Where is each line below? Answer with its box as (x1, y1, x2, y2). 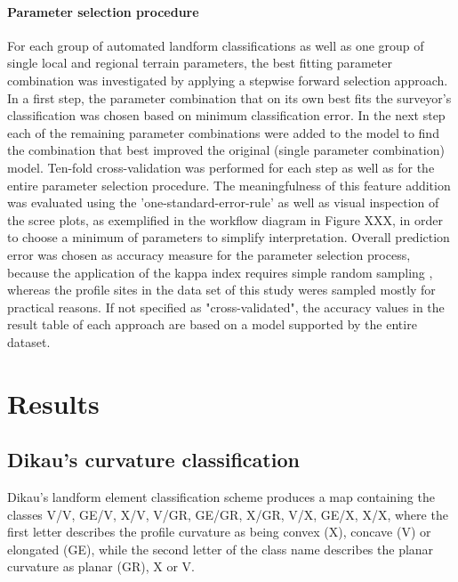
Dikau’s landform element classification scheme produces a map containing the (7, 488, 435, 506)
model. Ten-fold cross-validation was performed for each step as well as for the (7, 158, 435, 176)
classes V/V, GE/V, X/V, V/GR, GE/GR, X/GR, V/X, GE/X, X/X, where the (7, 505, 448, 523)
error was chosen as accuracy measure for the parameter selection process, (7, 245, 411, 263)
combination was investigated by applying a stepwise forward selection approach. (7, 70, 448, 89)
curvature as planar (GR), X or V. (7, 557, 195, 576)
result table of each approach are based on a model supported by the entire (7, 315, 417, 334)
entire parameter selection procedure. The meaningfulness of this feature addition (7, 175, 451, 194)
